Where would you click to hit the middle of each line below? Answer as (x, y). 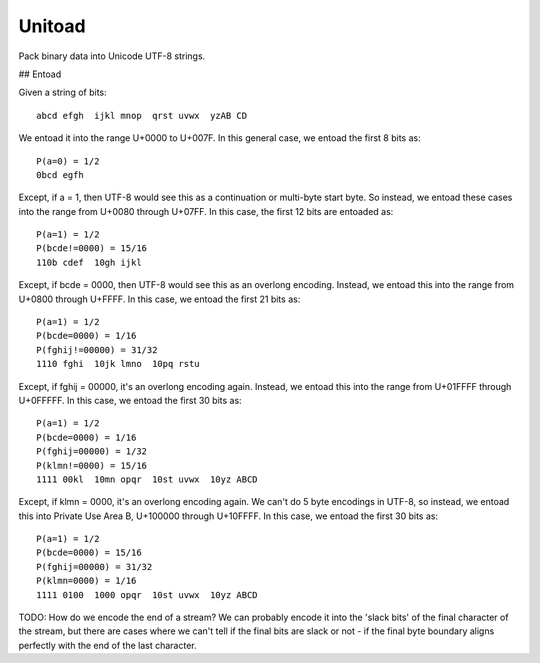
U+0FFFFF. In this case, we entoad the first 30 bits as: (130, 400)
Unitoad (52, 26)
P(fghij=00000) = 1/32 (92, 451)
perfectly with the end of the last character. (107, 645)
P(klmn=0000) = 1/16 (86, 581)
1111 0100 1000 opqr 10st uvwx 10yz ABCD (147, 594)
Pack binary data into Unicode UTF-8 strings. (112, 56)
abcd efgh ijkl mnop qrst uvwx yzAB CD (142, 115)
